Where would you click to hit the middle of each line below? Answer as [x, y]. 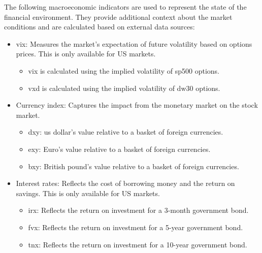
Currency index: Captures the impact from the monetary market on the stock [137, 105]
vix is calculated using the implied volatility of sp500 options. [124, 70]
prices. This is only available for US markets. [86, 54]
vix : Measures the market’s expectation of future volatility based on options [134, 43]
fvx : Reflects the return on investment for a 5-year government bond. [136, 227]
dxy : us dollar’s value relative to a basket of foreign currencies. [126, 132]
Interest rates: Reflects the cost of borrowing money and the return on [125, 183]
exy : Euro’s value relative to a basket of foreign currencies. [119, 149]
